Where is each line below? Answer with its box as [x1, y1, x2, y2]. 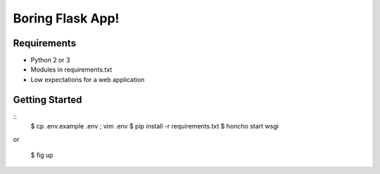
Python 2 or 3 [30, 56, 70, 65]
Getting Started [13, 93, 82, 105]
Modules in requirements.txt [30, 65, 113, 74]
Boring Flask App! [13, 11, 120, 26]
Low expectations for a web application [30, 75, 145, 83]
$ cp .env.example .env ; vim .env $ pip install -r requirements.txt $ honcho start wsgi [30, 122, 279, 130]
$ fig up [30, 151, 53, 159]
